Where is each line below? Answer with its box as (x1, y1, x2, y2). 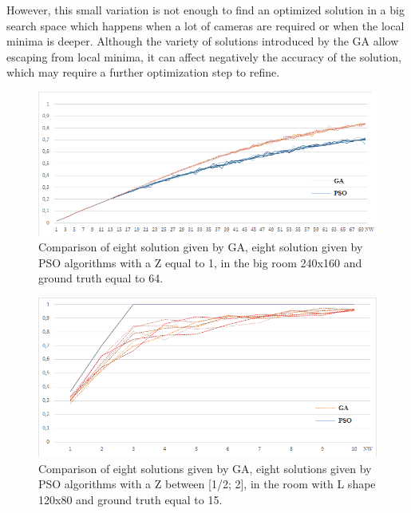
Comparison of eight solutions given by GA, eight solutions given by (38, 460, 372, 476)
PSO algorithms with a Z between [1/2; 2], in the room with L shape (38, 476, 376, 492)
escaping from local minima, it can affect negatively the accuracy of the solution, (6, 48, 401, 65)
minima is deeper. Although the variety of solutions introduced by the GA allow (6, 33, 399, 49)
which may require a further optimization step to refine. (6, 64, 280, 81)
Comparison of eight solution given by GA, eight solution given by (38, 239, 363, 255)
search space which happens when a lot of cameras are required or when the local (6, 17, 405, 34)
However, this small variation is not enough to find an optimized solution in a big (6, 2, 405, 18)
